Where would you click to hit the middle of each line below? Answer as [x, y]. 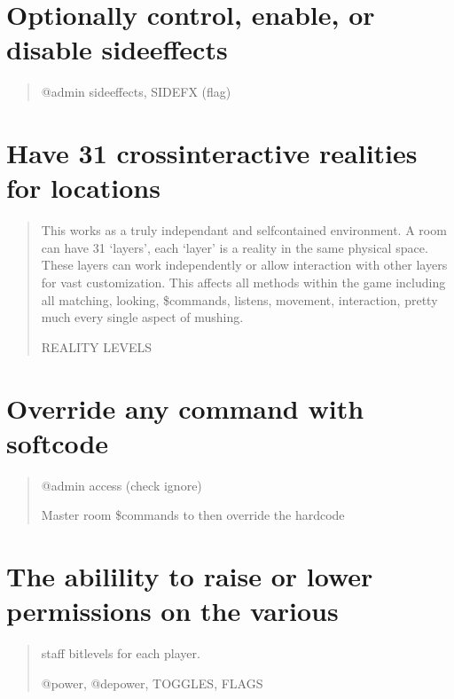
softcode [58, 442]
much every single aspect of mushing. [142, 317]
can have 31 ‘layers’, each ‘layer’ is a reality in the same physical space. [235, 247]
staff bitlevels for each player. [121, 653]
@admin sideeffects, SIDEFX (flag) [136, 92]
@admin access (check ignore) [121, 485]
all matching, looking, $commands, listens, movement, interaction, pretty [239, 299]
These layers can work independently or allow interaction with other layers [244, 265]
